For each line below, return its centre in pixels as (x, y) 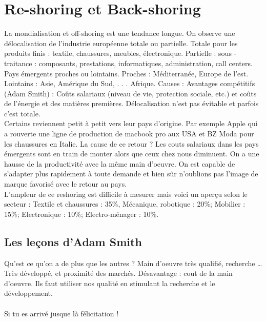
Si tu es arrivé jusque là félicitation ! (62, 313)
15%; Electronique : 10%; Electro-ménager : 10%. (81, 214)
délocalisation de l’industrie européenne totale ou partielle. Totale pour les (121, 43)
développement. (28, 293)
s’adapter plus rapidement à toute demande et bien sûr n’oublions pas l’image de (131, 174)
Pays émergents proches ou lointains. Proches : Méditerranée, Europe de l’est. (126, 73)
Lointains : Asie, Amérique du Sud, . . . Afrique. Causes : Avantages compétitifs (130, 83)
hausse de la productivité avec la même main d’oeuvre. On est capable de (120, 163)
